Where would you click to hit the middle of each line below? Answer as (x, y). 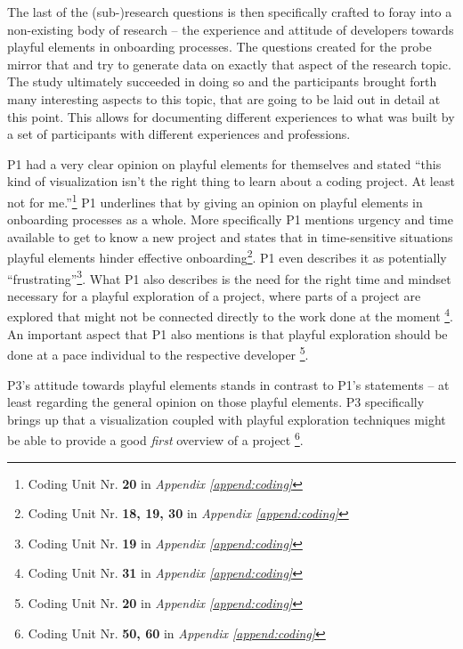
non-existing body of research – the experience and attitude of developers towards (231, 29)
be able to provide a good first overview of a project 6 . (155, 438)
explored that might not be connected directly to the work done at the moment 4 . (231, 315)
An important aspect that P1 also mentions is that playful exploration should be (227, 333)
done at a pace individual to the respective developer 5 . (158, 353)
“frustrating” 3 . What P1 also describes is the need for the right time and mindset (229, 277)
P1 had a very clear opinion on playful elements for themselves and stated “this (224, 163)
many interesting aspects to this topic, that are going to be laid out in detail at (224, 98)
